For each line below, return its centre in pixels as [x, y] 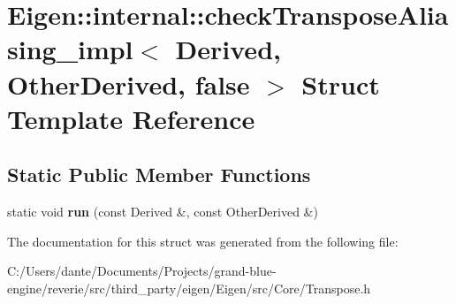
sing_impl [70, 49]
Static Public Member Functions [159, 175]
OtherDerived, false [129, 84]
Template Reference [131, 118]
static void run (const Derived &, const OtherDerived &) [163, 212]
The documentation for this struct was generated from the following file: [203, 241]
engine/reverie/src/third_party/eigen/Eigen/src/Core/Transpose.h [189, 288]
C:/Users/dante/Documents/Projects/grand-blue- [142, 271]
